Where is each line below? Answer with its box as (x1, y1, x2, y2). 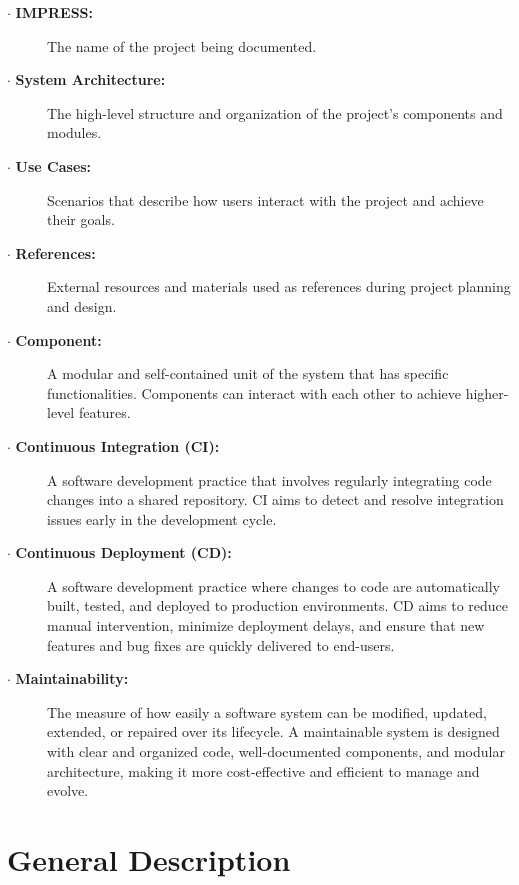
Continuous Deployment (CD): (15, 542, 232, 563)
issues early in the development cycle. (47, 508, 277, 529)
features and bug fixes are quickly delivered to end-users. (47, 634, 395, 655)
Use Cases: (15, 155, 92, 176)
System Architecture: (15, 69, 166, 90)
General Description (7, 839, 291, 879)
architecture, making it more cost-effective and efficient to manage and (47, 760, 480, 781)
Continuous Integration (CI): (15, 435, 220, 456)
